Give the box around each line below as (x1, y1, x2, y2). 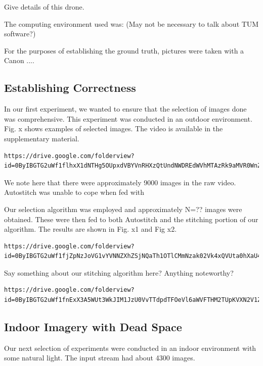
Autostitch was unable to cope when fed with (4, 187, 145, 197)
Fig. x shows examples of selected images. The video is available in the (4, 123, 223, 134)
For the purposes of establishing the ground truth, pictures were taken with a (4, 45, 244, 56)
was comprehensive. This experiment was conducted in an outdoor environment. (4, 113, 252, 124)
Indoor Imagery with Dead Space (4, 319, 182, 335)
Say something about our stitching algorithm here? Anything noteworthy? (4, 267, 234, 278)
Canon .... (4, 55, 34, 66)
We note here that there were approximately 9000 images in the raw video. (4, 177, 236, 187)
